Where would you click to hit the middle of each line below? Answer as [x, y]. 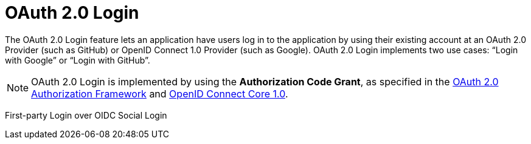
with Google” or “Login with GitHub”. [78, 60]
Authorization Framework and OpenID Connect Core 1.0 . [160, 93]
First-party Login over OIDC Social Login [86, 115]
